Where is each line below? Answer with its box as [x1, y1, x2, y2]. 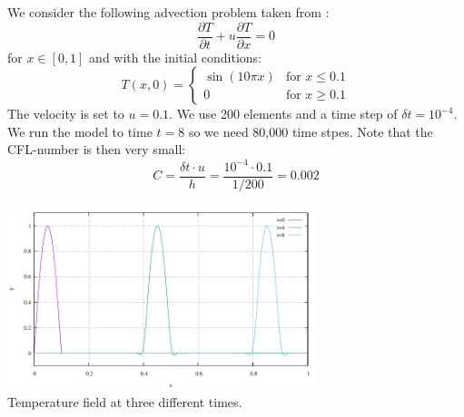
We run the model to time [7, 121, 153, 141]
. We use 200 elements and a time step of [169, 104, 398, 123]
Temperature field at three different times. [7, 393, 242, 412]
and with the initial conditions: [89, 47, 262, 66]
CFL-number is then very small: [7, 140, 186, 159]
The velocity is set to [7, 104, 124, 123]
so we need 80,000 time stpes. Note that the [188, 121, 433, 141]
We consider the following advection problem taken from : [7, 3, 330, 21]
